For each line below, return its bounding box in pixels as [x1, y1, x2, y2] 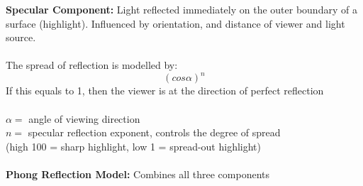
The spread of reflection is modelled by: [6, 58, 178, 72]
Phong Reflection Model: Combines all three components [6, 167, 269, 182]
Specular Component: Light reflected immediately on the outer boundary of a [6, 2, 357, 16]
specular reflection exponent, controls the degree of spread [28, 125, 281, 140]
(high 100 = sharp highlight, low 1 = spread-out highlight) [6, 138, 262, 153]
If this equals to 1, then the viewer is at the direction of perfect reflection [6, 83, 324, 98]
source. [6, 30, 36, 45]
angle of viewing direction [28, 111, 140, 126]
